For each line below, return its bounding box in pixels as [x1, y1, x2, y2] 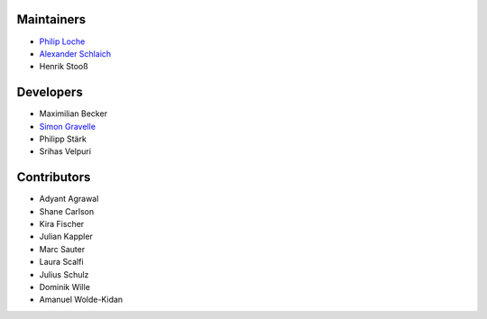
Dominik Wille [39, 282, 90, 293]
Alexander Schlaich [39, 48, 112, 59]
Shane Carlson [39, 205, 95, 216]
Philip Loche [39, 36, 86, 47]
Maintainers [16, 12, 87, 27]
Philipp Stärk [39, 133, 87, 144]
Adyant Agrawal [39, 194, 99, 205]
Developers [16, 85, 83, 100]
